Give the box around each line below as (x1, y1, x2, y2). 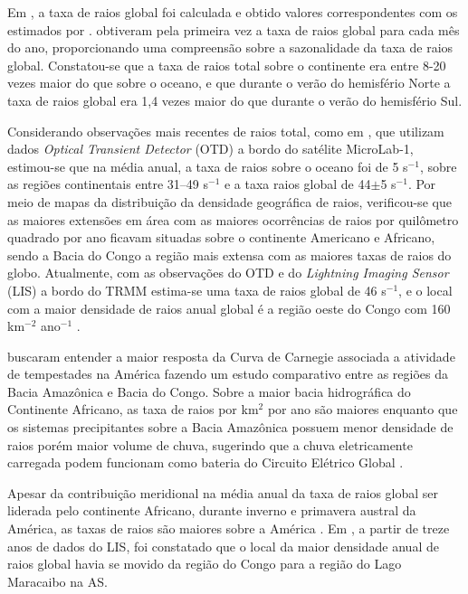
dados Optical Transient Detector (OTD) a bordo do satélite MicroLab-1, (7, 139, 414, 158)
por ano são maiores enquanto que (267, 400, 458, 419)
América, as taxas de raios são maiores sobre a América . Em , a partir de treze (7, 519, 450, 538)
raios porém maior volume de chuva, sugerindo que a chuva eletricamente (7, 435, 413, 454)
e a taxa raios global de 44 (224, 174, 371, 193)
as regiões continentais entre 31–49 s (7, 174, 209, 193)
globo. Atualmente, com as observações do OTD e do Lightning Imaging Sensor (7, 263, 449, 282)
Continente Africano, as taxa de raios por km (7, 400, 259, 419)
